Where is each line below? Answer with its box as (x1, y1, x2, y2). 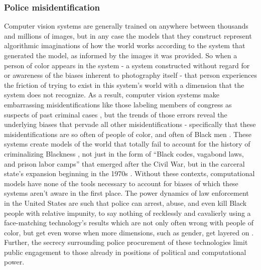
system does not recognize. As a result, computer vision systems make (4, 89, 219, 100)
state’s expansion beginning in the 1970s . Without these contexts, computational (4, 168, 255, 179)
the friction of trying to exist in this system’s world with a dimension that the (4, 79, 244, 90)
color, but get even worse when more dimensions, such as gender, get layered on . (4, 227, 254, 237)
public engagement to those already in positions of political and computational (4, 246, 246, 257)
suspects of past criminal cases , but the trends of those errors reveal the (4, 109, 227, 119)
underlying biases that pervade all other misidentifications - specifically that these (4, 119, 256, 129)
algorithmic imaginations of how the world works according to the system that (4, 40, 245, 51)
